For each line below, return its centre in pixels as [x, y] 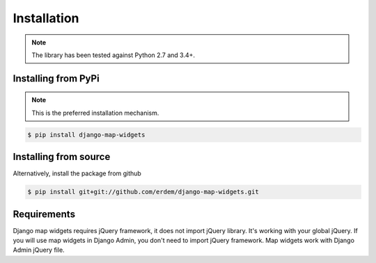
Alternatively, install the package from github [77, 173]
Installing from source [62, 157]
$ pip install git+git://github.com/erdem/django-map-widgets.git [143, 192]
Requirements [44, 214]
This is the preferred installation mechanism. [95, 113]
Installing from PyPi [56, 78]
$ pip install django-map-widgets [86, 135]
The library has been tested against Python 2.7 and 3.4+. [113, 55]
